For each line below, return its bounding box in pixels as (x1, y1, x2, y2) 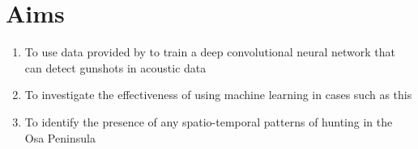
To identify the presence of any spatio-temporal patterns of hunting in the (24, 113, 393, 130)
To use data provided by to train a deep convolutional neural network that (24, 43, 396, 60)
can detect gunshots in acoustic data (24, 59, 207, 76)
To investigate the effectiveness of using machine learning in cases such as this (24, 86, 412, 103)
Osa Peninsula (24, 129, 96, 146)
